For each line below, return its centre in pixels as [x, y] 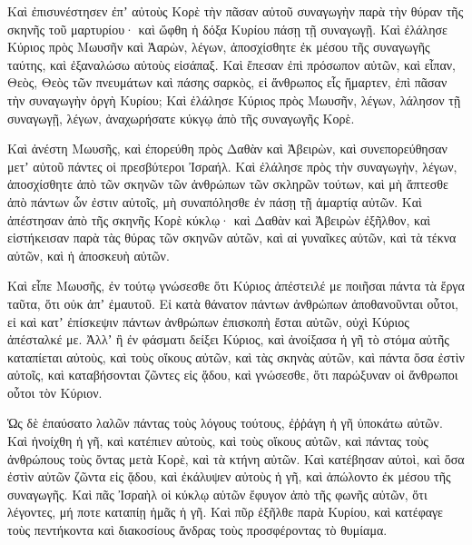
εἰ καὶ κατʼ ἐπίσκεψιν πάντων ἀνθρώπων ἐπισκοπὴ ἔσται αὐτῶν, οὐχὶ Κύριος [208, 321]
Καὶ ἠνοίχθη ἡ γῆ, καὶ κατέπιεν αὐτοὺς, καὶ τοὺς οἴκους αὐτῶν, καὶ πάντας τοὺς [218, 441]
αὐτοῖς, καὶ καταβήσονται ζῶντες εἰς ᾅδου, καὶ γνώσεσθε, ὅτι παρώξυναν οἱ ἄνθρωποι [233, 375]
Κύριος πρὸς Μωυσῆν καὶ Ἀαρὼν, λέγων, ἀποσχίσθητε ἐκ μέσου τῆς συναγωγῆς [219, 47]
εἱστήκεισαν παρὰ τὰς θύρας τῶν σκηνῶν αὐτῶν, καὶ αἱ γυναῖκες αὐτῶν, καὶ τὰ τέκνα [232, 238]
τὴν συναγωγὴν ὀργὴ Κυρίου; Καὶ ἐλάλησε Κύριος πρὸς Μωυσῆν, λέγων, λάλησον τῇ [234, 99]
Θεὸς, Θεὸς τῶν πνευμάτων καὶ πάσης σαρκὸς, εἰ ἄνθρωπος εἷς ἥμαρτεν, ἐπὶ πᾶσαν [227, 82]
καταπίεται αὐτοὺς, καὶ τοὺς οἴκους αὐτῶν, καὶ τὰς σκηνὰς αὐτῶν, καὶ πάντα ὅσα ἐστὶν [236, 357]
